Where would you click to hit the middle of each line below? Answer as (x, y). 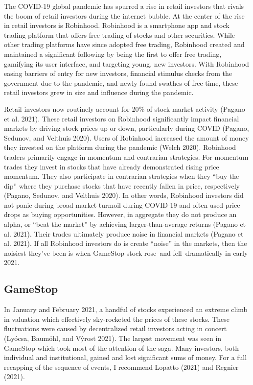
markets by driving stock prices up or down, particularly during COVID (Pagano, (126, 128)
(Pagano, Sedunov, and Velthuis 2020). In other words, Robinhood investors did (124, 195)
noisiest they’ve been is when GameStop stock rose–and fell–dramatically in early (126, 253)
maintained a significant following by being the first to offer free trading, (113, 54)
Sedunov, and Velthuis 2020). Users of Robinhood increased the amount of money (126, 137)
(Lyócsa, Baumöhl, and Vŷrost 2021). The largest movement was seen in (113, 338)
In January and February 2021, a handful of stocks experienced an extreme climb (126, 309)
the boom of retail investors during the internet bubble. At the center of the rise (124, 15)
